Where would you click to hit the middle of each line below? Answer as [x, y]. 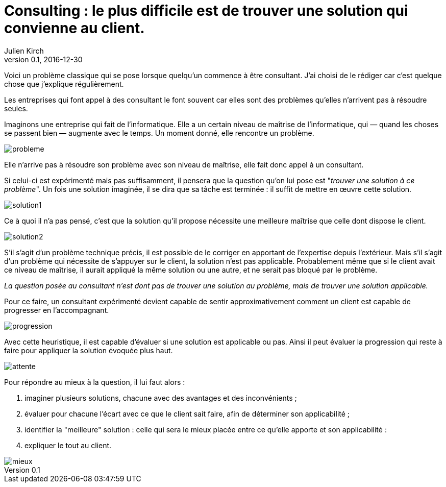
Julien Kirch [24, 51]
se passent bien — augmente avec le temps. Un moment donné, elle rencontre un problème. [159, 133]
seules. [16, 108]
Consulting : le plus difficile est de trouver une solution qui [206, 11]
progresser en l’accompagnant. [57, 310]
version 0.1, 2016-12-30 [43, 59]
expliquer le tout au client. [68, 445]
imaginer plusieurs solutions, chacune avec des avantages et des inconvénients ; [161, 398]
